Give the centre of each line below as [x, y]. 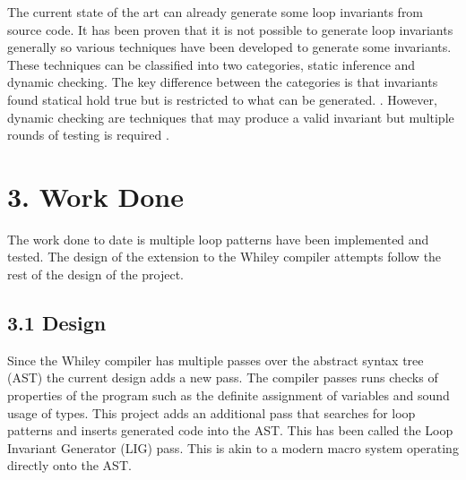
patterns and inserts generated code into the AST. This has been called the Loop [230, 430]
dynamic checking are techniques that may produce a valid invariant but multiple [231, 117]
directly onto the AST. [69, 465]
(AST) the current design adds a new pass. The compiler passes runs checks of [223, 377]
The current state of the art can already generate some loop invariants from [216, 12]
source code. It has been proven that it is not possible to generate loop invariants [230, 29]
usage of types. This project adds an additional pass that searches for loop [211, 412]
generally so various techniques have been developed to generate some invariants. [229, 47]
